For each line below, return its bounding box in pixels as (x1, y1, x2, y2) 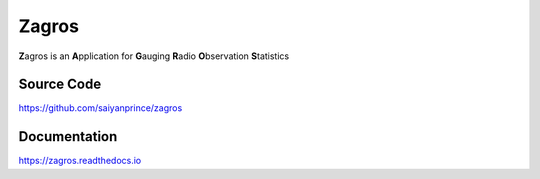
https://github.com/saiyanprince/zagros (18, 102, 183, 114)
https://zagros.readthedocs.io (18, 155, 142, 167)
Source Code (18, 76, 102, 93)
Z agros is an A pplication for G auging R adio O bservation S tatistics (18, 50, 290, 62)
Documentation (18, 128, 118, 145)
